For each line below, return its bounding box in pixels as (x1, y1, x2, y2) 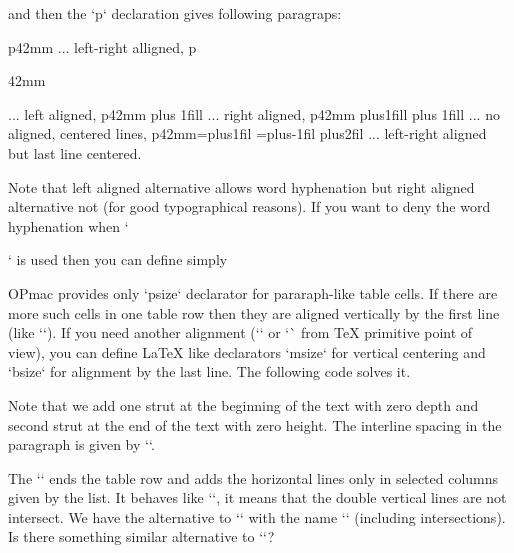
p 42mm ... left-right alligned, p (8, 36, 197, 57)
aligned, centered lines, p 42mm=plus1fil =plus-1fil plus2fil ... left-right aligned (8, 123, 487, 144)
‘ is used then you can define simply (8, 249, 228, 270)
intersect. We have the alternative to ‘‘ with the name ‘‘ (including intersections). (8, 506, 506, 527)
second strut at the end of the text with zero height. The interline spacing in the (8, 414, 502, 435)
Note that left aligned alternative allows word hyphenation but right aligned (8, 176, 475, 197)
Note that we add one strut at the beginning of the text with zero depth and (8, 394, 479, 415)
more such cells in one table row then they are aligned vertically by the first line (8, 302, 500, 323)
